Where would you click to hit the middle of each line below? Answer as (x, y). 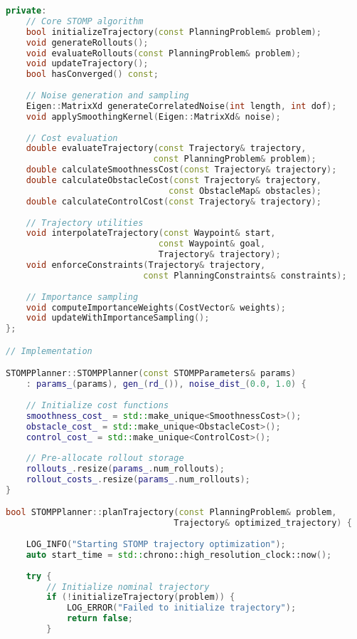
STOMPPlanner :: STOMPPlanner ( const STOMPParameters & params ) (151, 374)
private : (26, 11)
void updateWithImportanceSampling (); (118, 318)
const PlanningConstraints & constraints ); (245, 275)
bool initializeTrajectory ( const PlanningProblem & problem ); (174, 32)
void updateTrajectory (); (87, 64)
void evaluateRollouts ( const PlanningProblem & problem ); (164, 53)
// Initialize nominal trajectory (128, 587)
